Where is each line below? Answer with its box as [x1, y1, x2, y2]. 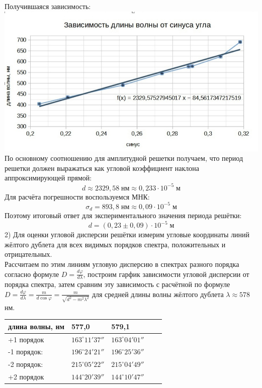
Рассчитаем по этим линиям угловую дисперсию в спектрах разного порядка [5, 258, 239, 269]
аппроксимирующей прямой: [5, 172, 92, 183]
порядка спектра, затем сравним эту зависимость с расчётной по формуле [5, 279, 230, 289]
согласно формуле [5, 268, 59, 279]
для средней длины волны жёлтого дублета [92, 288, 224, 299]
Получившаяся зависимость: [5, 1, 91, 11]
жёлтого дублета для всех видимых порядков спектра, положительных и [5, 239, 226, 249]
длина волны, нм [8, 321, 64, 331]
